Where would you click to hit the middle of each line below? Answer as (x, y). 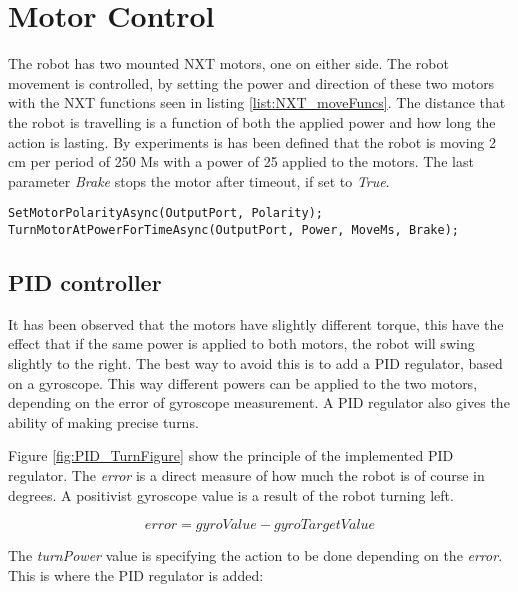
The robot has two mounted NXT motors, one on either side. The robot (228, 63)
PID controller (85, 281)
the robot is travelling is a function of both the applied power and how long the (252, 121)
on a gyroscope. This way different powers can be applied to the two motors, (243, 382)
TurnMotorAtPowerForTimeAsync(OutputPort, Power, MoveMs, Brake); (234, 229)
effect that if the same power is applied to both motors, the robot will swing (241, 343)
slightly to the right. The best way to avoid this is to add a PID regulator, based (255, 362)
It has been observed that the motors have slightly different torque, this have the (256, 323)
